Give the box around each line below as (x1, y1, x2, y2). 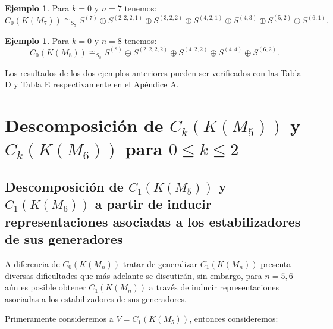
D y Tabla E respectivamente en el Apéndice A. (5, 78, 179, 90)
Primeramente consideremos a (5, 312, 114, 325)
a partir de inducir (95, 195, 212, 213)
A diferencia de (5, 257, 60, 270)
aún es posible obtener (5, 281, 86, 293)
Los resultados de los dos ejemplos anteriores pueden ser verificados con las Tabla (5, 66, 301, 79)
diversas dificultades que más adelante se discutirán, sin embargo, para (5, 269, 262, 281)
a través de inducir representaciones (149, 281, 279, 293)
